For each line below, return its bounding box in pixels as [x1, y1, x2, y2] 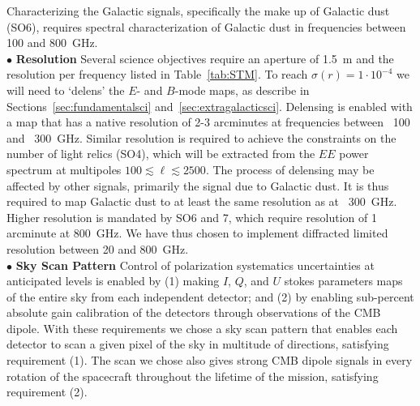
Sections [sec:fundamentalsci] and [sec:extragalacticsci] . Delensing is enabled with [6, 97, 413, 114]
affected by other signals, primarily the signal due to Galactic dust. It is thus [6, 177, 389, 194]
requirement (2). [6, 383, 88, 400]
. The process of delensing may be [205, 160, 375, 177]
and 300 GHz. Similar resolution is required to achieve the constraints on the [6, 129, 396, 146]
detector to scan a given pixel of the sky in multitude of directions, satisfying [6, 335, 389, 353]
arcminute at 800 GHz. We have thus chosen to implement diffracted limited [6, 224, 388, 241]
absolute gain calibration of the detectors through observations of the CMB [6, 304, 381, 321]
